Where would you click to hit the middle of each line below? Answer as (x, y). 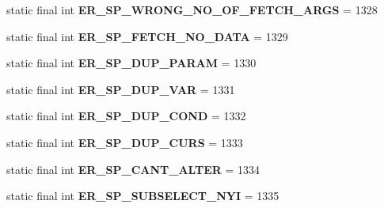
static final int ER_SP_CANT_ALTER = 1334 (133, 169)
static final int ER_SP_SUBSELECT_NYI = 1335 (143, 196)
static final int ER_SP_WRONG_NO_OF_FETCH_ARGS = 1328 (192, 9)
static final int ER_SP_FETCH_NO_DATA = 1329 (147, 36)
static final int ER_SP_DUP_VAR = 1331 (121, 89)
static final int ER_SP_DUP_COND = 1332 (126, 116)
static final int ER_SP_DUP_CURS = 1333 (125, 142)
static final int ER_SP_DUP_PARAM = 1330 (131, 63)
